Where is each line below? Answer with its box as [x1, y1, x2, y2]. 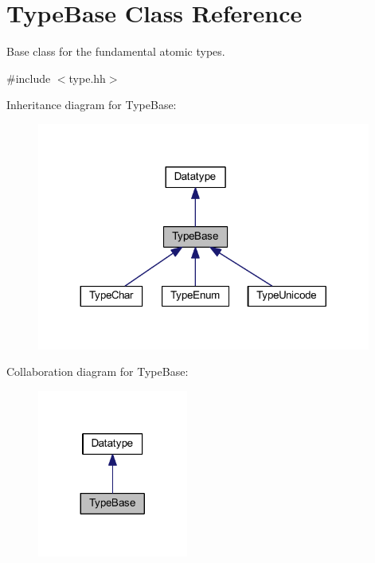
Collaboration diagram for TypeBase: [6, 363, 189, 380]
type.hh [68, 69, 106, 86]
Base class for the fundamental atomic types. [6, 43, 225, 60]
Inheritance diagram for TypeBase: [6, 96, 177, 113]
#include [6, 69, 51, 86]
